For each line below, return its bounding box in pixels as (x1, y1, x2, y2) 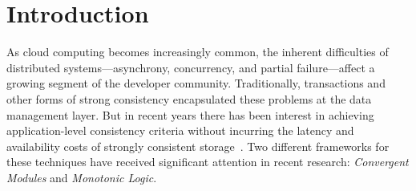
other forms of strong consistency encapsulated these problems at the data (6, 90, 372, 107)
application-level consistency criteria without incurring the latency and (6, 122, 354, 139)
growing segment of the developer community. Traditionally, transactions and (6, 75, 386, 91)
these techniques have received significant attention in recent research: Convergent (6, 153, 409, 170)
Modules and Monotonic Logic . (6, 169, 157, 185)
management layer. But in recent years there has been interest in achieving (6, 106, 374, 123)
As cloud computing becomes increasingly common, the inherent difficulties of (6, 43, 389, 60)
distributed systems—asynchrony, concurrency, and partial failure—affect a (6, 59, 375, 75)
